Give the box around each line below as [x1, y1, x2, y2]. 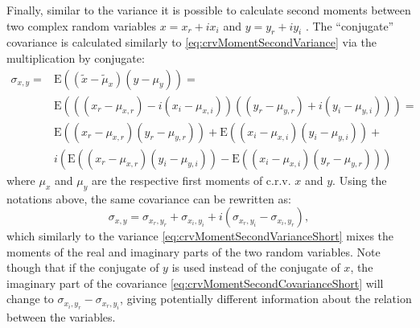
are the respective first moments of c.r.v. [91, 171, 291, 188]
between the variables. [6, 308, 116, 325]
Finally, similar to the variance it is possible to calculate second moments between [6, 2, 411, 18]
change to [6, 290, 54, 307]
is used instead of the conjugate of [171, 259, 340, 276]
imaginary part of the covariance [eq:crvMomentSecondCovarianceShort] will [6, 274, 384, 291]
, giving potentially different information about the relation [120, 290, 412, 307]
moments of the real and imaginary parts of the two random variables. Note [6, 243, 381, 260]
